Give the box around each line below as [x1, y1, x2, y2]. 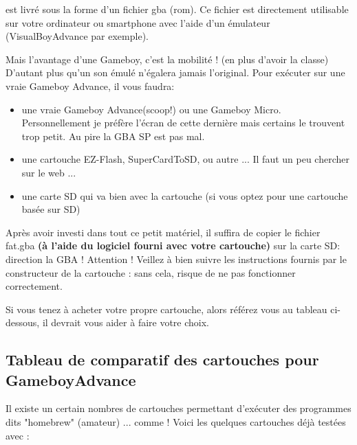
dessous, [6, 315, 40, 330]
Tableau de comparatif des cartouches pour [6, 349, 319, 370]
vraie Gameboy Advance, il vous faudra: [6, 78, 175, 93]
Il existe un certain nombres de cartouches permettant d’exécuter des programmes [6, 401, 351, 415]
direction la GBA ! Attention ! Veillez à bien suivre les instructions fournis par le [6, 251, 347, 266]
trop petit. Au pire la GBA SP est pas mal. [21, 128, 205, 143]
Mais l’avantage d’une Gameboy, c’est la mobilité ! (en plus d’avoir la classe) [6, 52, 329, 66]
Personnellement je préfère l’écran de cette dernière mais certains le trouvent [21, 115, 345, 130]
